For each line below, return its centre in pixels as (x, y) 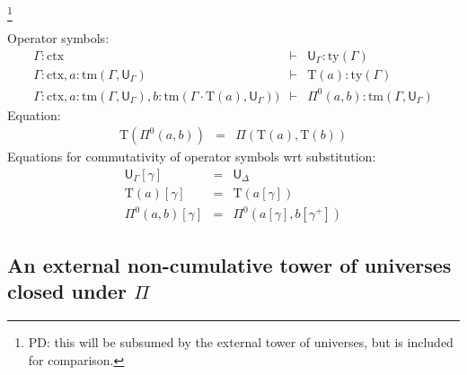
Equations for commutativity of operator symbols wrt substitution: (192, 157)
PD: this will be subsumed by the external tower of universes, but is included (241, 341)
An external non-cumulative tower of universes (229, 264)
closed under (67, 291)
